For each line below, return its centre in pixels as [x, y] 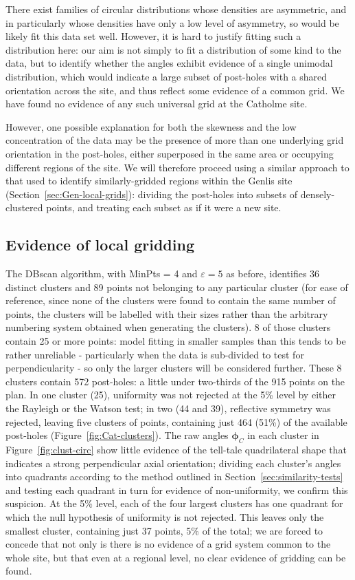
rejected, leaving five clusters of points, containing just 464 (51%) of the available [176, 421]
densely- [318, 194]
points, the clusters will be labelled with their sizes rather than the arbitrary [167, 313]
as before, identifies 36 [273, 273]
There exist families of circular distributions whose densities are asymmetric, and [176, 9]
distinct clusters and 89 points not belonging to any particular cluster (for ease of [177, 287]
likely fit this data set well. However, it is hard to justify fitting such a [153, 36]
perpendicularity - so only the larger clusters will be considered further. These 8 [174, 368]
